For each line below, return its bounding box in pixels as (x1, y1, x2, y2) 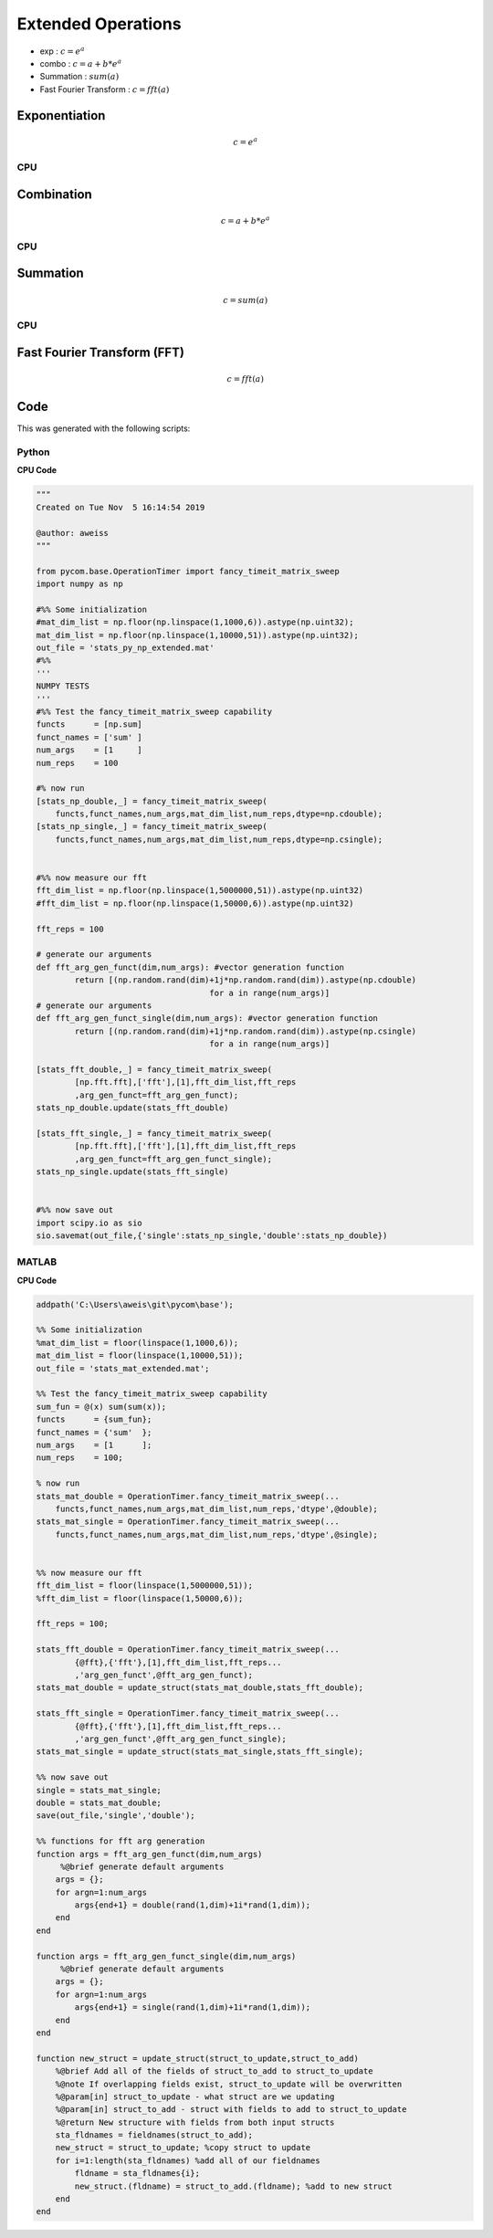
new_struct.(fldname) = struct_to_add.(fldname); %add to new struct (74, 2180, 393, 2191)
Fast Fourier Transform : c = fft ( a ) (39, 83, 170, 95)
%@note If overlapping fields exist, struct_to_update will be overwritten (55, 2078, 403, 2089)
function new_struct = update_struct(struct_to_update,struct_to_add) (36, 2053, 360, 2064)
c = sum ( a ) (223, 295, 268, 305)
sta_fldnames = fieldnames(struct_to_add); (55, 2130, 253, 2140)
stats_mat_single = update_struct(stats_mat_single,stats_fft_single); (36, 1747, 364, 1757)
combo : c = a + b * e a (39, 58, 122, 68)
